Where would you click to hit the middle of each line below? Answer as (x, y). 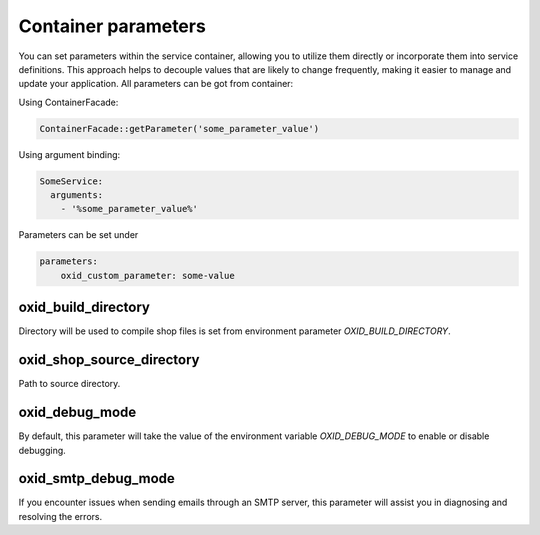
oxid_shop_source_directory (109, 360)
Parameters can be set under (78, 235)
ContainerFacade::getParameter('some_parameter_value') (179, 128)
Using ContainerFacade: (68, 102)
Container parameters (112, 26)
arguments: (77, 195)
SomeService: (71, 181)
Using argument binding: (69, 154)
